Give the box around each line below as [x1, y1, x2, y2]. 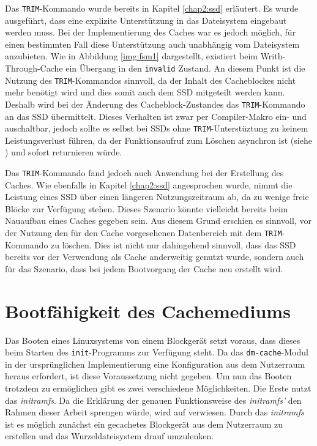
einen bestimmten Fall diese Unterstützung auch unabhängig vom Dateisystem [5, 37, 300, 50]
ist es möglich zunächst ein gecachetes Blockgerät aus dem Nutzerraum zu [5, 417, 283, 430]
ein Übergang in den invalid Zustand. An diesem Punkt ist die [65, 62, 305, 75]
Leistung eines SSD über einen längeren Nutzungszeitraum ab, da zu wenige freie [5, 190, 309, 203]
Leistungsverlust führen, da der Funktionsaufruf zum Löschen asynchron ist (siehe [5, 133, 312, 146]
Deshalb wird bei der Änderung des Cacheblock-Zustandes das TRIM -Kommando [5, 97, 305, 110]
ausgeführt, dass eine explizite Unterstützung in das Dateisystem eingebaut [5, 13, 287, 26]
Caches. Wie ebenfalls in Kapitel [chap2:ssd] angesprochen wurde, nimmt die [5, 178, 293, 191]
